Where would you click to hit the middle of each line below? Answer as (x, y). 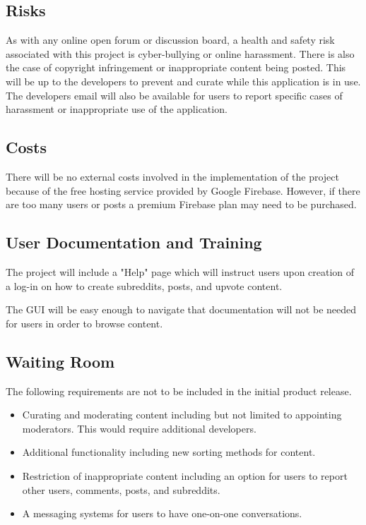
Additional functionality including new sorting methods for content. (169, 452)
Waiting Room (60, 361)
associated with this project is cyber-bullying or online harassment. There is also (180, 53)
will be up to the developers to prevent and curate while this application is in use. (183, 81)
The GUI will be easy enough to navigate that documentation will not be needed (181, 309)
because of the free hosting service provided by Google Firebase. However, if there (183, 190)
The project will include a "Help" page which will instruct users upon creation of (180, 271)
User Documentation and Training (134, 242)
